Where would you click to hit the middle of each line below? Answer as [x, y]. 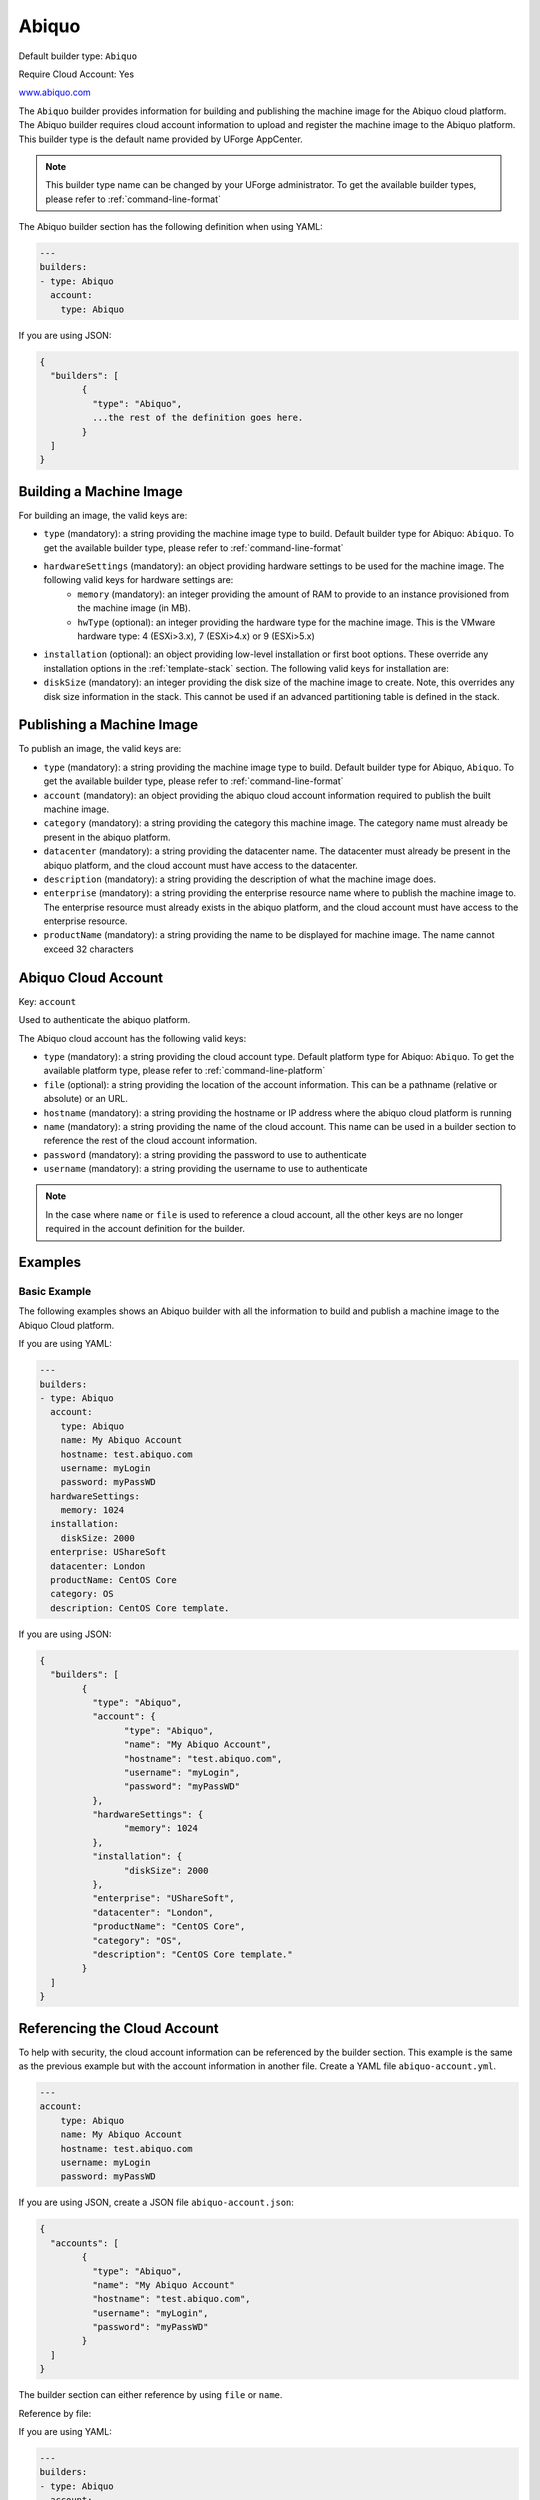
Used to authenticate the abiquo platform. [104, 1020]
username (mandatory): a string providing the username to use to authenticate [205, 1169]
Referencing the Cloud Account [118, 2028]
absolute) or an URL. [86, 1099]
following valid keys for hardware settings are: [138, 580]
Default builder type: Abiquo [78, 56]
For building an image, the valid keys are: [103, 515]
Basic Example [55, 1292]
